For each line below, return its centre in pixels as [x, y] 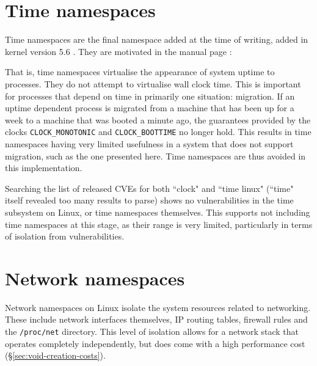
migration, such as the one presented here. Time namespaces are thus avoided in [155, 156]
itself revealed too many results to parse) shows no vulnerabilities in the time [149, 200]
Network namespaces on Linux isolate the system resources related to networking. [158, 307]
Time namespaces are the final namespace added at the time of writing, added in [157, 39]
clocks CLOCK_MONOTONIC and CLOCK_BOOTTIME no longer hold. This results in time [158, 132]
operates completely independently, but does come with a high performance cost [155, 343]
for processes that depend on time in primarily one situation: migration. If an [150, 96]
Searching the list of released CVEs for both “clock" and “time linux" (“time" [149, 188]
